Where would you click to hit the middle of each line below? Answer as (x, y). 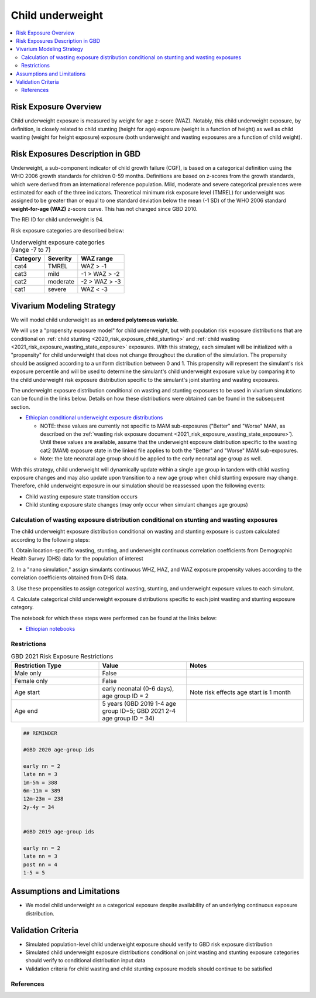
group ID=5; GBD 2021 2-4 (139, 710)
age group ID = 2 (126, 696)
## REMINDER (40, 733)
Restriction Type (38, 665)
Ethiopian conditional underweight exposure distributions (94, 418)
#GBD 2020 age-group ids (59, 750)
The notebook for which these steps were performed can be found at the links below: (114, 618)
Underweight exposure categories (58, 242)
